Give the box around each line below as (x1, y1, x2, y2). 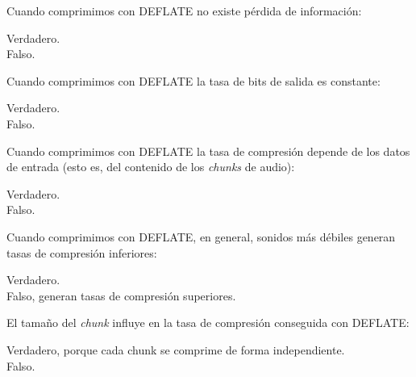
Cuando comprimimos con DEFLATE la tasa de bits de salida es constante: (6, 72, 381, 89)
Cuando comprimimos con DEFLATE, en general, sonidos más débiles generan (6, 228, 396, 245)
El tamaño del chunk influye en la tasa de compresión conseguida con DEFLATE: (6, 314, 410, 331)
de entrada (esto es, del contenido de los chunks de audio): (6, 158, 295, 175)
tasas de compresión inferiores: (6, 244, 157, 261)
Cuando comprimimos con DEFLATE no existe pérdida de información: (6, 2, 362, 19)
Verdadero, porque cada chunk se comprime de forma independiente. (6, 341, 345, 358)
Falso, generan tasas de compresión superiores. (6, 287, 236, 304)
